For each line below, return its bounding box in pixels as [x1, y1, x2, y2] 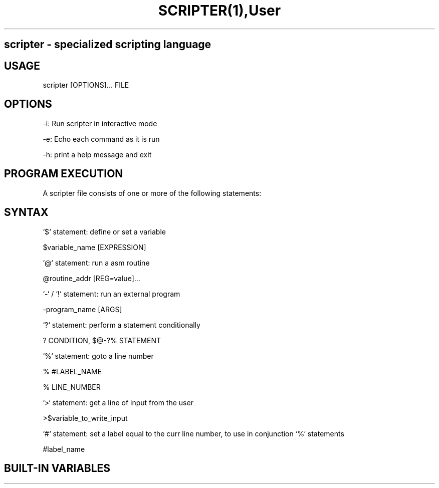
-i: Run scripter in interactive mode [43, 119, 157, 128]
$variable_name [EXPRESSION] [43, 242, 146, 252]
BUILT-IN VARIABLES [4, 461, 111, 474]
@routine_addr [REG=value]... [43, 274, 140, 283]
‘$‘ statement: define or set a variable [43, 227, 166, 236]
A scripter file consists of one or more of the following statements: [43, 188, 262, 197]
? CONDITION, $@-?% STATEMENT [43, 336, 161, 345]
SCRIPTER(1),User [158, 2, 281, 19]
